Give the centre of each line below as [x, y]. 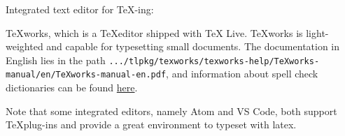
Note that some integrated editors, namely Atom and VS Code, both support [171, 111]
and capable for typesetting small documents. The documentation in [193, 46]
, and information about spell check [242, 74]
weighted [24, 46]
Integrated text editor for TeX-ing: [80, 9]
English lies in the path [56, 60]
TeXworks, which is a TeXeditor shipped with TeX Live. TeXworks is [154, 32]
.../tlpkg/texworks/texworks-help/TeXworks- [214, 61]
